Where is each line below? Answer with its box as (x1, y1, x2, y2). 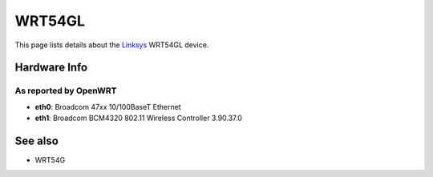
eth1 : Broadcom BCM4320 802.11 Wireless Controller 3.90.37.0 (34, 113, 242, 123)
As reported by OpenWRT (14, 85, 117, 96)
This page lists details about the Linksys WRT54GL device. (14, 40, 209, 50)
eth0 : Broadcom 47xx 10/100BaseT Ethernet (34, 102, 181, 111)
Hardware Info (14, 61, 88, 74)
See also (14, 134, 59, 147)
